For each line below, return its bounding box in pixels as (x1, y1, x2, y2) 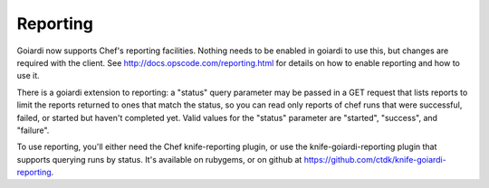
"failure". (16, 125, 50, 136)
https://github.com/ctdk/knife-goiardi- (303, 154, 447, 164)
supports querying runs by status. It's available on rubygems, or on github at (16, 154, 302, 164)
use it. (16, 70, 40, 81)
